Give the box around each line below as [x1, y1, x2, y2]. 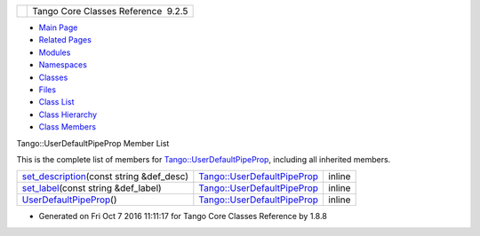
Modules [38, 47, 71, 58]
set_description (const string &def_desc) [21, 170, 189, 183]
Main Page [38, 22, 78, 33]
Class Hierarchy [38, 109, 98, 120]
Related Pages [38, 35, 92, 45]
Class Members [38, 122, 97, 132]
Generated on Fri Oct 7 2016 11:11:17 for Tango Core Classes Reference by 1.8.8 [38, 211, 328, 222]
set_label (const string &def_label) [21, 182, 162, 194]
